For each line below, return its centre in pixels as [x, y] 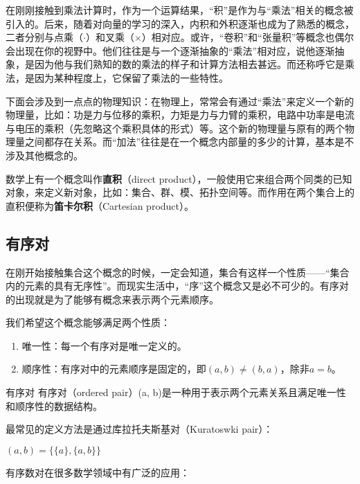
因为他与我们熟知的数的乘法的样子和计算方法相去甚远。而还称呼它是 [189, 64]
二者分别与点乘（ [44, 37]
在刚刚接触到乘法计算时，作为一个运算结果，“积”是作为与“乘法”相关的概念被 [180, 10]
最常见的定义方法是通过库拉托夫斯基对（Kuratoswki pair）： [139, 429]
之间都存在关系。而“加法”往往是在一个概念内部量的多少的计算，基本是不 [189, 142]
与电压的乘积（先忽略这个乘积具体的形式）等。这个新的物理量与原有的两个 [175, 128]
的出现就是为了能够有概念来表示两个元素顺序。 [112, 299]
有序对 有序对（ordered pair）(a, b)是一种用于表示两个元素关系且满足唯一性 [176, 392]
